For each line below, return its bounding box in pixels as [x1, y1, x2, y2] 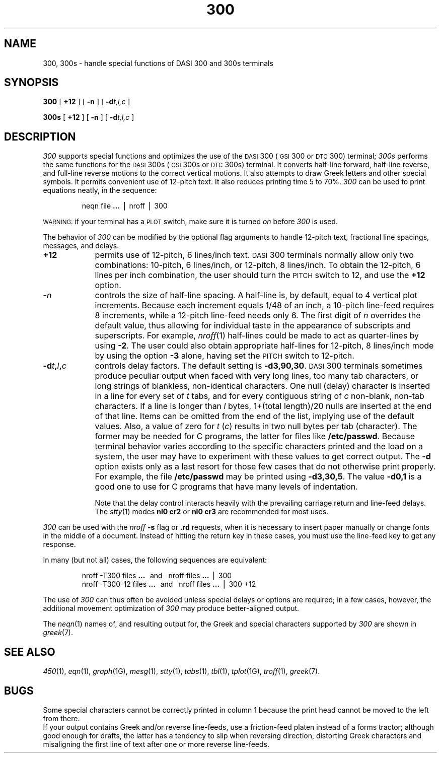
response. [43, 540, 76, 549]
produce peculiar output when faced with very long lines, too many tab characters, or [95, 371, 419, 381]
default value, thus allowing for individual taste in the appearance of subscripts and [95, 320, 411, 331]
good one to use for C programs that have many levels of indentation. [95, 481, 358, 492]
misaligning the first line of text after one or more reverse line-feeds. [43, 739, 269, 748]
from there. [43, 714, 80, 723]
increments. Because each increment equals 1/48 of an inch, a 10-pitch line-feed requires [95, 300, 434, 311]
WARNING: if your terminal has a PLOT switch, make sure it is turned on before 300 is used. [43, 217, 338, 226]
